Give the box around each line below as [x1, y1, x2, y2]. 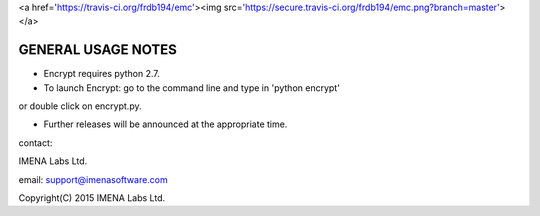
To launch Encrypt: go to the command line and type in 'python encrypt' [43, 81, 340, 94]
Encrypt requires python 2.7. [43, 68, 160, 80]
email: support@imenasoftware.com [18, 173, 169, 185]
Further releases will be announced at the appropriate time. [43, 118, 288, 130]
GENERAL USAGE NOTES [18, 41, 177, 59]
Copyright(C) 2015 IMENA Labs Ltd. [18, 192, 166, 204]
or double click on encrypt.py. [18, 100, 142, 112]
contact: [18, 136, 53, 149]
